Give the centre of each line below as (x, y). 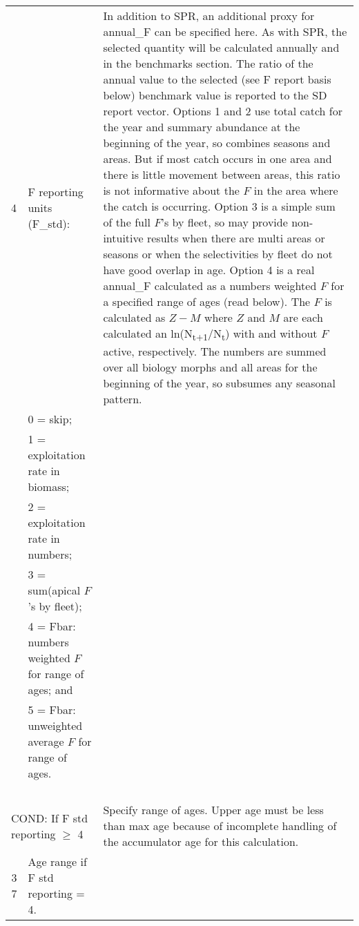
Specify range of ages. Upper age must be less (213, 810)
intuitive (123, 238)
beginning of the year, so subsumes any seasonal (219, 383)
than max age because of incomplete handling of (220, 826)
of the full (127, 222)
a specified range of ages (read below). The (207, 301)
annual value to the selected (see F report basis (217, 79)
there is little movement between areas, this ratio (222, 174)
